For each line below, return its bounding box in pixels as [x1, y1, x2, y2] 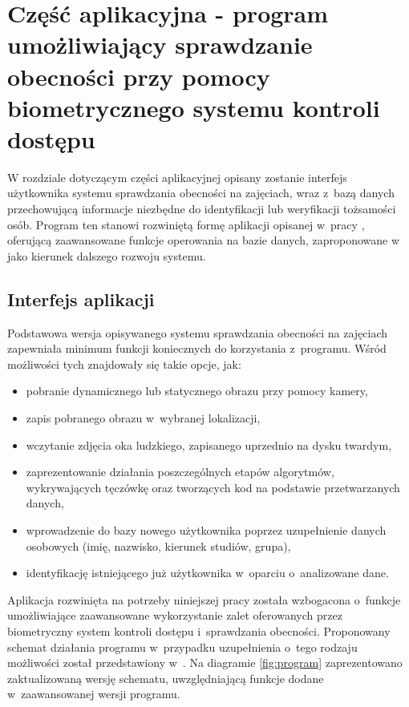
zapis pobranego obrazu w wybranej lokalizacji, [26, 410, 261, 426]
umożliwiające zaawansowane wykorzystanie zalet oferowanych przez [7, 607, 342, 624]
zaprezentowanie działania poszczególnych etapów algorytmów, [26, 463, 334, 480]
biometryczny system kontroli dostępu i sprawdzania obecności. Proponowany [7, 622, 391, 639]
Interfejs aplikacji [7, 286, 155, 311]
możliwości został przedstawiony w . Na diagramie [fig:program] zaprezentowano [7, 654, 403, 671]
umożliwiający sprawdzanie [7, 28, 313, 61]
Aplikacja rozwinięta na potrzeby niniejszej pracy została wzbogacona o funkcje [7, 591, 401, 608]
